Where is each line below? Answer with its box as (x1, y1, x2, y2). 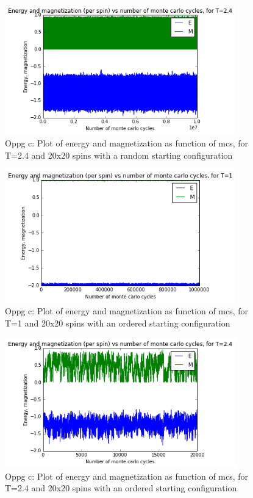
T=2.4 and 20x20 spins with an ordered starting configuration (5, 482, 237, 494)
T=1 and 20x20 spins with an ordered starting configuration (5, 316, 230, 329)
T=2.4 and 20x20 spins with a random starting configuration (5, 148, 233, 161)
